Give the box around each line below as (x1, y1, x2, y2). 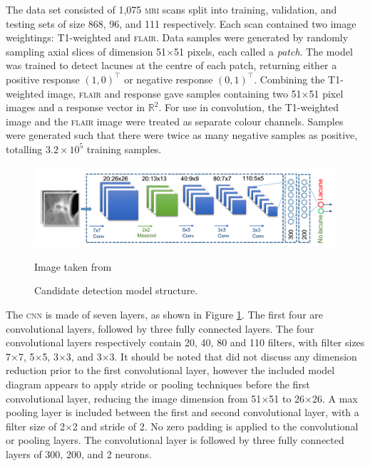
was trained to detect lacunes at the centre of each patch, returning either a (6, 58, 337, 73)
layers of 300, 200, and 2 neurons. (6, 446, 152, 461)
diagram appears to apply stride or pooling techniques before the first (6, 377, 310, 391)
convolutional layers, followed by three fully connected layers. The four (6, 321, 314, 336)
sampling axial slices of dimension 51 (6, 43, 167, 58)
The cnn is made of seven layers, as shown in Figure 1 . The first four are (6, 307, 324, 322)
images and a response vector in (6, 100, 145, 115)
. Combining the (254, 71, 325, 86)
